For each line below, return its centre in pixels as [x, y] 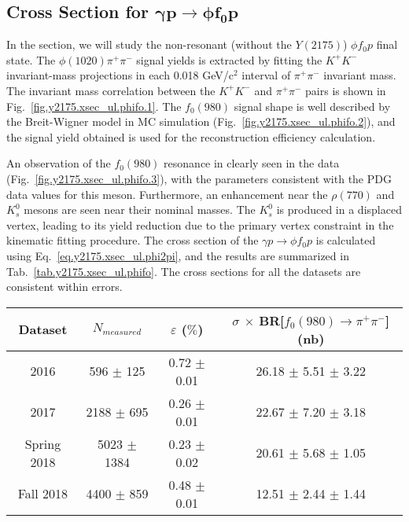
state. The [31, 59]
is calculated [346, 240]
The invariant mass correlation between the [111, 90]
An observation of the [59, 163]
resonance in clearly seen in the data [252, 163]
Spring [43, 443]
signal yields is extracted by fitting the [229, 59]
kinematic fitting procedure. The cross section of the [133, 240]
